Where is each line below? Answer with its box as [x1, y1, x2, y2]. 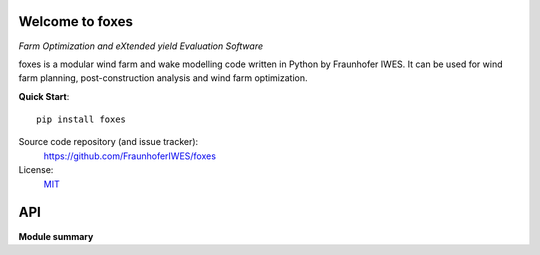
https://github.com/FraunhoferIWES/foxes [43, 150, 217, 162]
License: [18, 164, 54, 176]
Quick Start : [18, 90, 70, 102]
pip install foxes [36, 114, 127, 125]
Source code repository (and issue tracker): [18, 136, 199, 148]
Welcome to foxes [18, 13, 134, 30]
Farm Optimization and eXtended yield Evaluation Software [18, 40, 264, 52]
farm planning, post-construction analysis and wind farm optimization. [18, 72, 309, 84]
